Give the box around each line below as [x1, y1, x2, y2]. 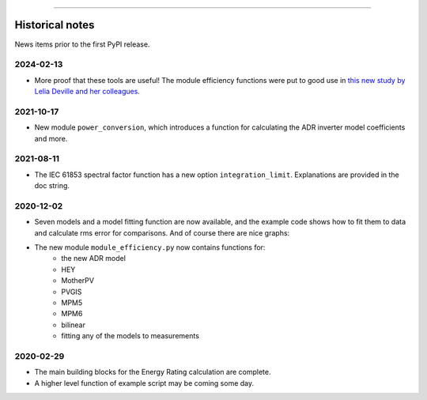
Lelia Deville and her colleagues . [34, 87, 140, 96]
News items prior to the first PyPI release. [14, 40, 150, 49]
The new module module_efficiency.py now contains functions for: [34, 243, 266, 252]
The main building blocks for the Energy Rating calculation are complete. [34, 368, 271, 377]
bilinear [61, 320, 86, 330]
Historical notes [14, 18, 95, 32]
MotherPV [61, 276, 95, 285]
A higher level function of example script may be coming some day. [34, 378, 255, 387]
